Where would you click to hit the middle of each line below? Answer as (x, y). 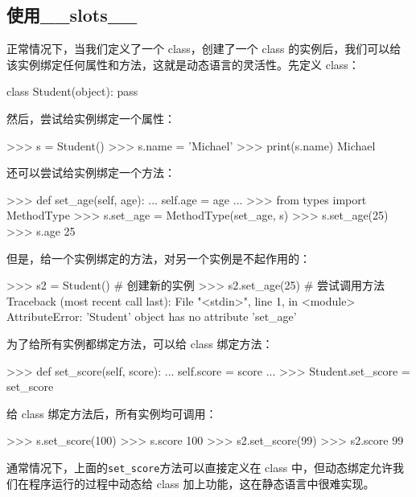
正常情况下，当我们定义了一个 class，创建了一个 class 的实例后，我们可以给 (204, 49)
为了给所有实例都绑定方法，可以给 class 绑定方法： (140, 343)
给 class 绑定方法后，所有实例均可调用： (112, 413)
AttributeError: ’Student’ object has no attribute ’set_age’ (152, 316)
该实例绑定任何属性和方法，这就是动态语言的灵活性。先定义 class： (183, 64)
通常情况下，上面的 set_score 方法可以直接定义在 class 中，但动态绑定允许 (200, 467)
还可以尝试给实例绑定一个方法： (91, 173)
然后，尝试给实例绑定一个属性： (91, 118)
